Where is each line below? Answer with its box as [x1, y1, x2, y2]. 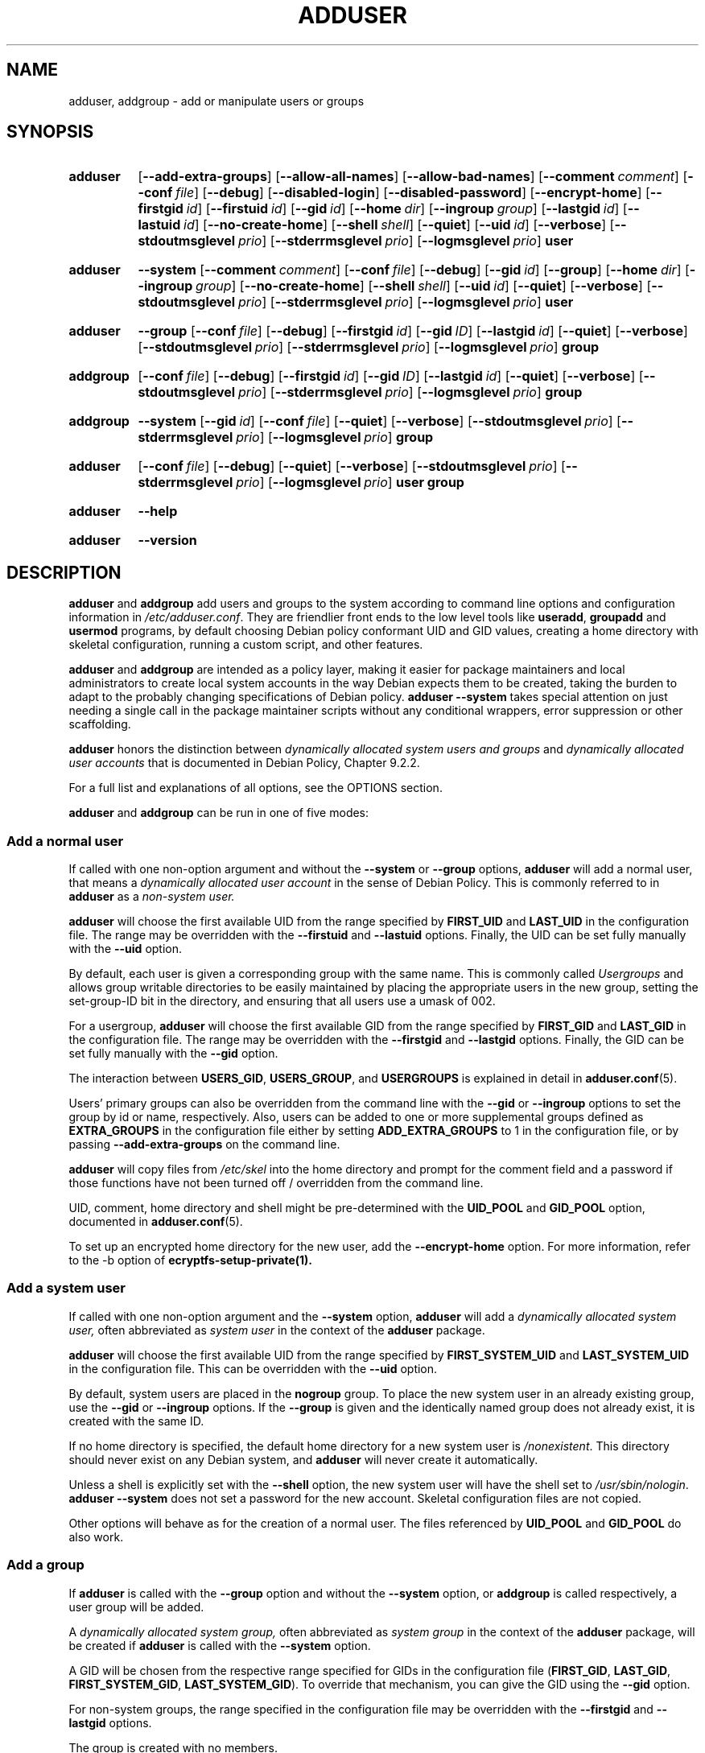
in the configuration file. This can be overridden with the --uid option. [68, 1361, 438, 1376]
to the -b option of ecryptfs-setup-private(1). [68, 1253, 313, 1268]
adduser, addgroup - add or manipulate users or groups [68, 93, 365, 108]
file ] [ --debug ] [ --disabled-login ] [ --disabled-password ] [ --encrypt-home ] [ [175, 184, 650, 201]
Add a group [6, 1557, 85, 1574]
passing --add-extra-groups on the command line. [68, 1137, 340, 1152]
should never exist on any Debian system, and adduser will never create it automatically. [68, 1452, 538, 1466]
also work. [68, 1529, 124, 1544]
